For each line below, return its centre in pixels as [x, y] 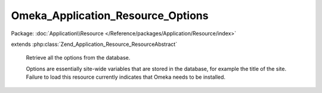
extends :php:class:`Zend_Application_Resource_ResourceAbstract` [94, 44]
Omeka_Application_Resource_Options [110, 15]
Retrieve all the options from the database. [78, 58]
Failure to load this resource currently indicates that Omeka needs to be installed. [126, 77]
